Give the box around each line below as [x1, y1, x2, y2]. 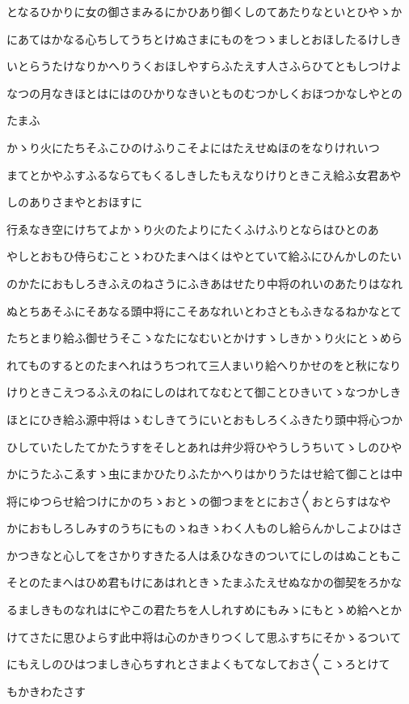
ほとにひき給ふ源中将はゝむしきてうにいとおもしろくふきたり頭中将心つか [6, 410, 403, 427]
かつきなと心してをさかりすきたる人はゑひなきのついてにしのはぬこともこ [6, 546, 402, 563]
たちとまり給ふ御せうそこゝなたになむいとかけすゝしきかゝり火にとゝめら [6, 329, 403, 346]
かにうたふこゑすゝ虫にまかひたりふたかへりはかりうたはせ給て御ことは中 [6, 465, 403, 482]
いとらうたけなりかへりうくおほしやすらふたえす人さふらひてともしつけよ [6, 57, 403, 74]
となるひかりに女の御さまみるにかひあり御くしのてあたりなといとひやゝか [6, 3, 403, 19]
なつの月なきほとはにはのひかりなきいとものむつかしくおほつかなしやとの [6, 84, 403, 101]
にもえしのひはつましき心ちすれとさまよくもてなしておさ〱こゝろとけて [6, 655, 390, 672]
